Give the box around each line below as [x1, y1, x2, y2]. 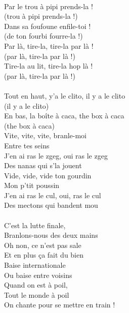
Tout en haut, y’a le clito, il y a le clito [4, 90, 125, 101]
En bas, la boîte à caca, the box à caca [4, 110, 124, 121]
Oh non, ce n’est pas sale [4, 239, 81, 250]
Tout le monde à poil [4, 289, 69, 300]
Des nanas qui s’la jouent [4, 160, 82, 171]
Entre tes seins [4, 140, 50, 150]
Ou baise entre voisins [4, 269, 72, 280]
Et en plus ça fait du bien [4, 249, 84, 260]
